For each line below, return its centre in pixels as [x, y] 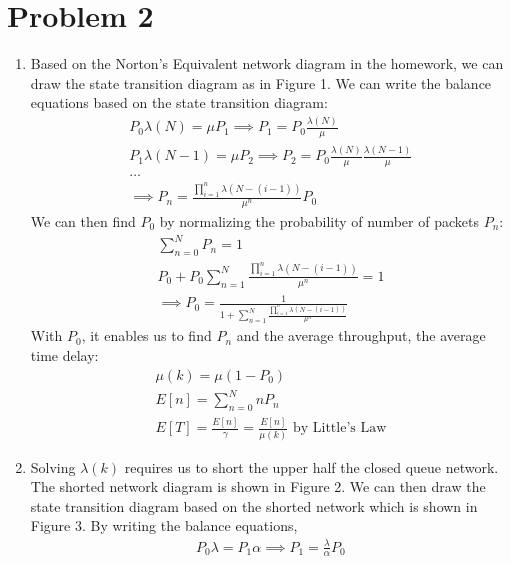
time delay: [64, 355]
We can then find [83, 220]
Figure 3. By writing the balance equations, [164, 525]
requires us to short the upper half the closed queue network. [311, 466]
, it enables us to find [146, 335]
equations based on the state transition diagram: [179, 102]
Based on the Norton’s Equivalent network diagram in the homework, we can [267, 63]
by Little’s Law [339, 428]
